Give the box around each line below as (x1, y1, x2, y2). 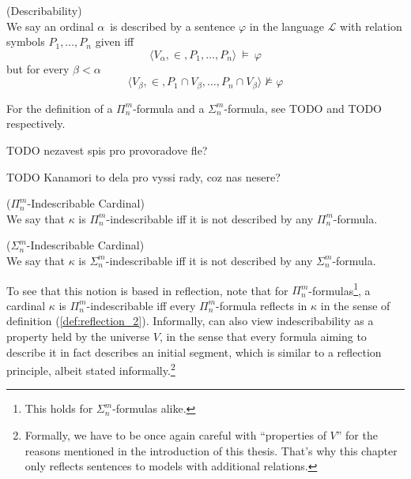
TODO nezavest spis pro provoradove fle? (6, 142, 208, 159)
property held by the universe (6, 328, 150, 345)
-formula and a (133, 99, 205, 116)
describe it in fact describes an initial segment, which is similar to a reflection (6, 343, 382, 360)
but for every (6, 60, 70, 77)
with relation (340, 17, 402, 34)
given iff (95, 33, 134, 50)
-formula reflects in (216, 297, 307, 313)
